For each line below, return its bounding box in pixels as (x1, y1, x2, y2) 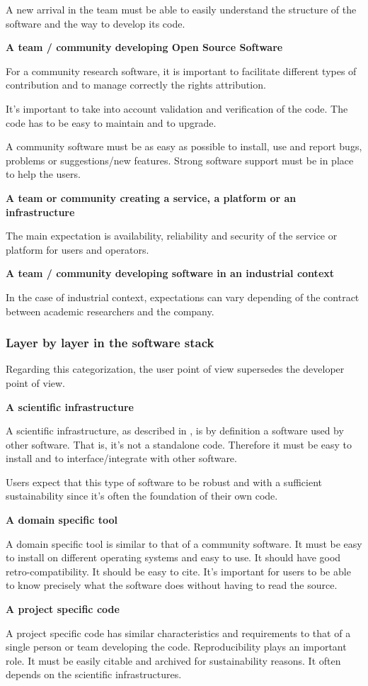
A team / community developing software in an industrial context (6, 266, 335, 281)
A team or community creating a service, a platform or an (6, 190, 297, 205)
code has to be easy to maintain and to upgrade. (6, 115, 217, 130)
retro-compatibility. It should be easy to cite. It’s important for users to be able (6, 563, 351, 578)
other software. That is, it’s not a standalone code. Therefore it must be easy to (6, 437, 352, 451)
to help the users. (6, 167, 81, 181)
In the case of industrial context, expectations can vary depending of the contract (6, 289, 360, 304)
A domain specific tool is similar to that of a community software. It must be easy (6, 536, 362, 551)
